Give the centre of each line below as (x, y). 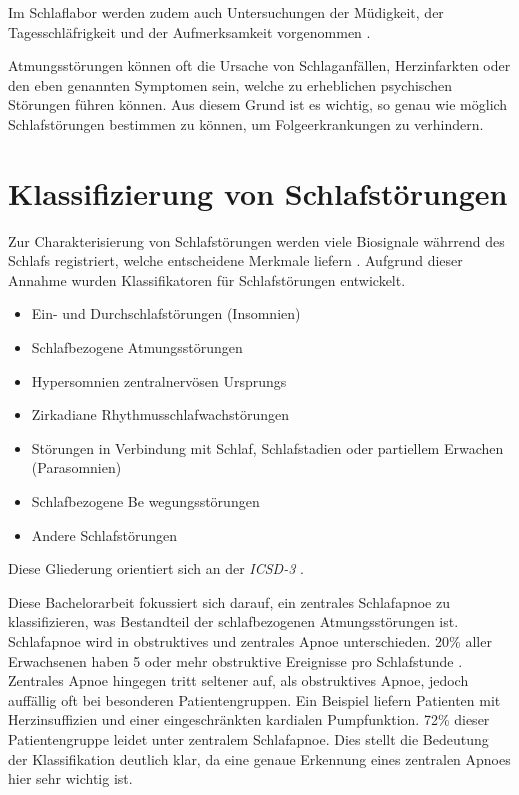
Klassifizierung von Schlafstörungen (258, 192)
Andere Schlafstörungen (104, 534)
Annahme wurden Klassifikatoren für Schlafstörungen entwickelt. (207, 279)
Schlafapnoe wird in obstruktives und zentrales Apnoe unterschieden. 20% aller (250, 641)
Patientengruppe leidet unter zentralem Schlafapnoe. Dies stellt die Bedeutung (248, 738)
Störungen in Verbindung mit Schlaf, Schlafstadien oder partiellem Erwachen (267, 447)
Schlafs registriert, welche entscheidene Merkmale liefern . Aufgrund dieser (235, 260)
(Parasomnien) (76, 467)
